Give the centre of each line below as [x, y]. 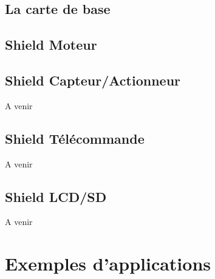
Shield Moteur [51, 45]
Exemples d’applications [108, 264]
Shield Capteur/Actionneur [93, 80]
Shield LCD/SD [56, 196]
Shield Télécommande [75, 138]
